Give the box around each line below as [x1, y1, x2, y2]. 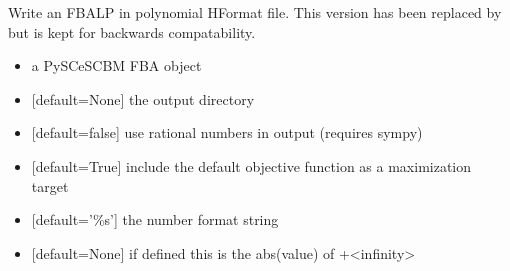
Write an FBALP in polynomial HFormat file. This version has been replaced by [8, 2, 502, 22]
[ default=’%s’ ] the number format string [31, 209, 279, 230]
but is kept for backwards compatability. [8, 21, 256, 42]
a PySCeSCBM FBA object [31, 55, 202, 76]
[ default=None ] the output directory [31, 88, 255, 109]
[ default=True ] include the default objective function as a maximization [31, 155, 472, 176]
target [31, 175, 69, 196]
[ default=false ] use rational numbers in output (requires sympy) [31, 122, 423, 143]
